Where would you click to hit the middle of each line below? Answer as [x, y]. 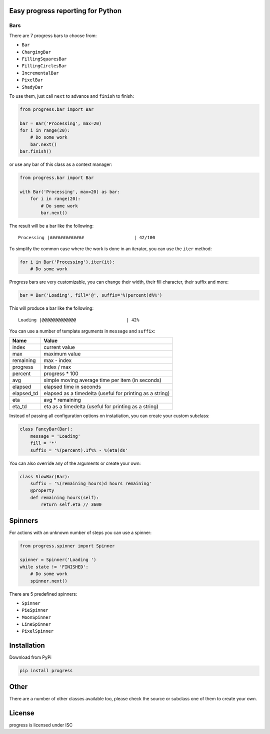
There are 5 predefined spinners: [43, 594]
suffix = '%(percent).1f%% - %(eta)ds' [79, 450]
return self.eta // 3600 [71, 505]
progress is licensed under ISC [41, 725]
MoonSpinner [36, 617]
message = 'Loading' [55, 436]
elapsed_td [25, 394]
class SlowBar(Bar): [45, 477]
